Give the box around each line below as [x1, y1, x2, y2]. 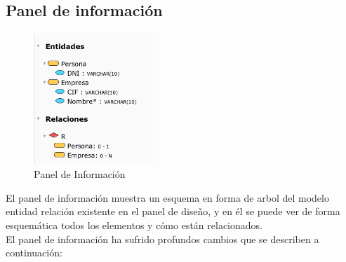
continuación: [6, 245, 62, 260]
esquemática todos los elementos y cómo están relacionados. [6, 217, 262, 232]
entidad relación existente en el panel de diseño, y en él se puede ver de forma [6, 204, 340, 219]
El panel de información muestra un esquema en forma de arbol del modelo [6, 190, 329, 205]
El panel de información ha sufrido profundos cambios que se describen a [6, 231, 319, 246]
